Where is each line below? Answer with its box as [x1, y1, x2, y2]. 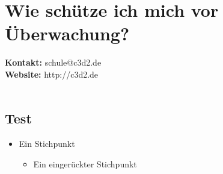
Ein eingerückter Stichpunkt [33, 157, 137, 170]
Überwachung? [5, 21, 130, 46]
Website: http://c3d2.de [5, 67, 99, 80]
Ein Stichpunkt [19, 137, 75, 150]
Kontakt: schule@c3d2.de [5, 56, 102, 69]
